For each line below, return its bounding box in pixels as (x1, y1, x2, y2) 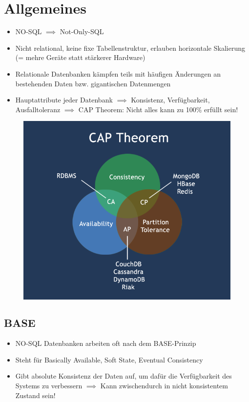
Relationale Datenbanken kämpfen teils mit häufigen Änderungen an (15, 68, 221, 79)
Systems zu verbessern (15, 381, 83, 391)
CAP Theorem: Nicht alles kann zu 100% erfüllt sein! (78, 104, 238, 114)
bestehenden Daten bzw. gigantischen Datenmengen (15, 78, 171, 88)
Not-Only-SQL (60, 26, 104, 37)
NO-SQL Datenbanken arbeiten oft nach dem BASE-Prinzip (15, 338, 196, 348)
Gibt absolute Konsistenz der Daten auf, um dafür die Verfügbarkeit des (15, 371, 232, 381)
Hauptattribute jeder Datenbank (15, 95, 113, 105)
